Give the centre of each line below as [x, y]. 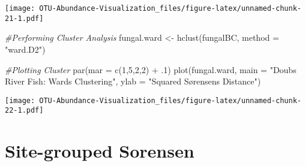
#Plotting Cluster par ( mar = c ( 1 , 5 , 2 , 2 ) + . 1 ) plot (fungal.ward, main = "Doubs [151, 69]
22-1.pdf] [24, 111]
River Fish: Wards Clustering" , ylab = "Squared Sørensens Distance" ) [133, 81]
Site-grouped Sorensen [100, 151]
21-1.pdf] [24, 18]
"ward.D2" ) [25, 49]
